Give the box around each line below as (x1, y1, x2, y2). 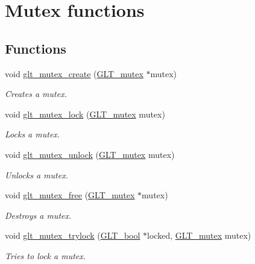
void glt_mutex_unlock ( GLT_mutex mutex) (5, 148, 175, 160)
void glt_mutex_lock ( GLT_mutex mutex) (5, 107, 165, 120)
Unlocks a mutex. (5, 168, 68, 181)
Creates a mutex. (5, 87, 67, 100)
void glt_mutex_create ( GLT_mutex (5, 67, 143, 80)
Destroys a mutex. (5, 209, 72, 221)
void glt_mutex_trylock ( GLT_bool (5, 229, 140, 242)
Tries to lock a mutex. (5, 249, 86, 262)
